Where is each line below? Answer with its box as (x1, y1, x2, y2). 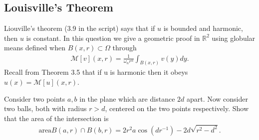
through (112, 42, 137, 53)
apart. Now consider (186, 93, 249, 104)
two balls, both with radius (4, 103, 87, 114)
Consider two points (4, 93, 65, 104)
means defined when (4, 42, 65, 53)
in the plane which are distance (79, 93, 175, 104)
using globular (212, 32, 256, 43)
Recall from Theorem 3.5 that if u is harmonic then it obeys (4, 67, 188, 77)
